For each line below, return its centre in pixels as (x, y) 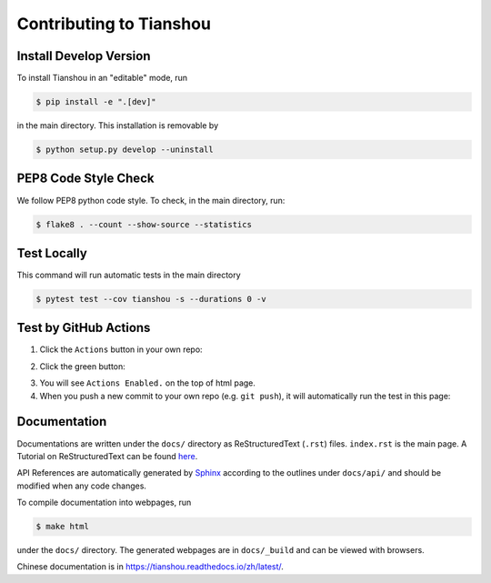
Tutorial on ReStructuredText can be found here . (107, 456)
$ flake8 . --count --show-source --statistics (144, 224)
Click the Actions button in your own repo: (121, 349)
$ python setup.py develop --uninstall (125, 150)
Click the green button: (83, 366)
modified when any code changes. (82, 486)
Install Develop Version (84, 56)
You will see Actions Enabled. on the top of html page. (148, 383)
